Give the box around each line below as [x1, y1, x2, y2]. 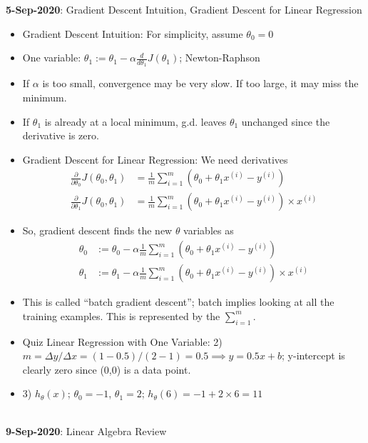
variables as [183, 223, 234, 238]
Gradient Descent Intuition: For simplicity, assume [22, 26, 243, 41]
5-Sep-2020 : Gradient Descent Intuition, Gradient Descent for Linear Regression [6, 2, 362, 16]
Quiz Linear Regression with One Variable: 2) [22, 334, 223, 349]
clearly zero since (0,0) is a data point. [22, 362, 191, 377]
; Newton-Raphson [179, 50, 260, 65]
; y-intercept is [282, 348, 345, 363]
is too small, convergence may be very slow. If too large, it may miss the [42, 76, 359, 91]
